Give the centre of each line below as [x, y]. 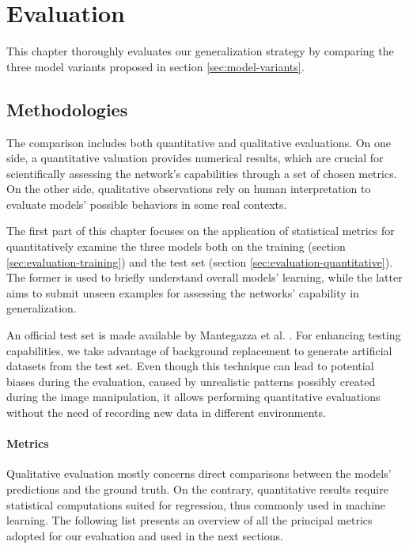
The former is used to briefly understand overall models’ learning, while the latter [204, 277]
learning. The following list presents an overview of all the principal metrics [189, 520]
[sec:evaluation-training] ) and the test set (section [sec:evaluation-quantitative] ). [200, 261]
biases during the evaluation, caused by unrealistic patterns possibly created [191, 381]
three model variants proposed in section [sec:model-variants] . [155, 66]
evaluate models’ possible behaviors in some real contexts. [147, 204]
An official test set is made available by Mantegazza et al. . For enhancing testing [204, 335]
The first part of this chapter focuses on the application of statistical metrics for [201, 231]
